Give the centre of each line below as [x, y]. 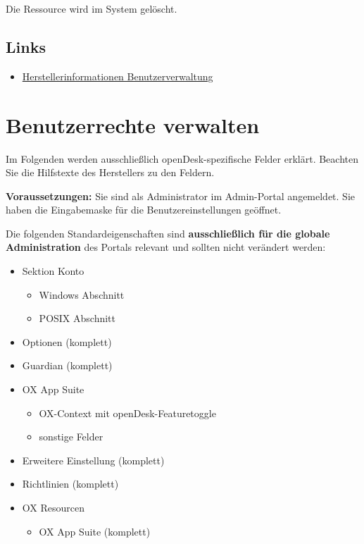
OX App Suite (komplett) [95, 531]
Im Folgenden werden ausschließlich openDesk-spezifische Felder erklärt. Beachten [182, 158]
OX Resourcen [53, 508]
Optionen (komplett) [67, 341]
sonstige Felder [71, 437]
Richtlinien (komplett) [70, 484]
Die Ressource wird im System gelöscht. [92, 8]
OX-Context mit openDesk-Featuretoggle [127, 413]
